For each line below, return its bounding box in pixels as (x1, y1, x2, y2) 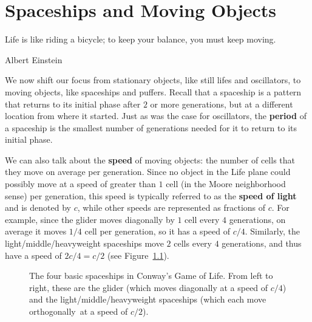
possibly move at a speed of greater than (5, 177, 156, 190)
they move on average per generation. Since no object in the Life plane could (5, 165, 291, 178)
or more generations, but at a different (150, 97, 293, 110)
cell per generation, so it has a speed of (84, 225, 230, 238)
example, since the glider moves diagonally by (5, 213, 175, 225)
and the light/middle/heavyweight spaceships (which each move (29, 293, 266, 306)
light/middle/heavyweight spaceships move (5, 237, 164, 250)
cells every (174, 237, 212, 250)
